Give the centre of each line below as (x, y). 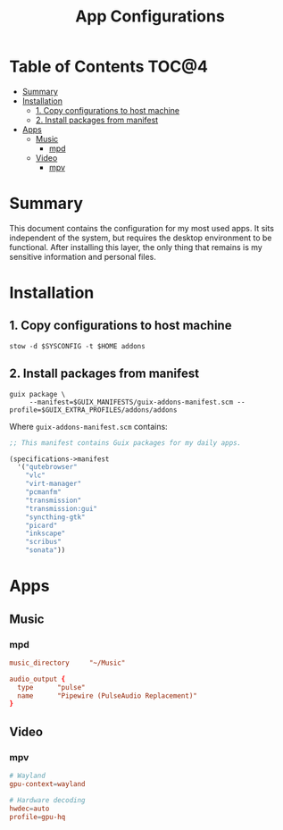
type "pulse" (52, 687)
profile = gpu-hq (37, 817)
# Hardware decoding (48, 800)
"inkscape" (46, 533)
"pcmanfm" (44, 492)
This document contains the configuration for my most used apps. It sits (142, 228)
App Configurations (150, 17)
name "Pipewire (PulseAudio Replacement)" (108, 696)
